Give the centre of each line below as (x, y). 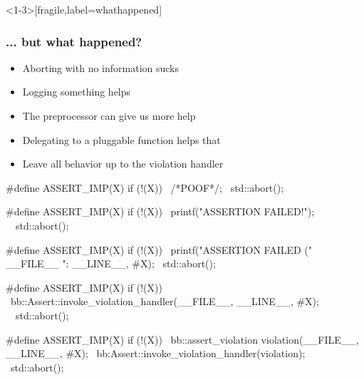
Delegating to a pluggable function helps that (121, 139)
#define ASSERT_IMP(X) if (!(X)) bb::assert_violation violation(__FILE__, (182, 339)
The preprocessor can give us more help (109, 115)
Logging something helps (77, 92)
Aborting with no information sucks (101, 67)
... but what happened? (74, 41)
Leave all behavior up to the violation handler (123, 164)
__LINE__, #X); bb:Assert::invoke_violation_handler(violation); (156, 353)
